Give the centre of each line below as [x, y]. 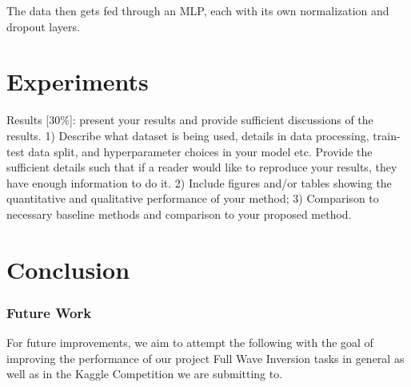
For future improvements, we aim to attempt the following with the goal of [190, 343]
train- [387, 135]
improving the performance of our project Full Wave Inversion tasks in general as [205, 358]
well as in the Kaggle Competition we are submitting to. [145, 374]
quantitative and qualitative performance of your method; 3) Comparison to [193, 198]
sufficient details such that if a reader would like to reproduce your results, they [202, 167]
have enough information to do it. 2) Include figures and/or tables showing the [199, 182]
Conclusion [68, 269]
